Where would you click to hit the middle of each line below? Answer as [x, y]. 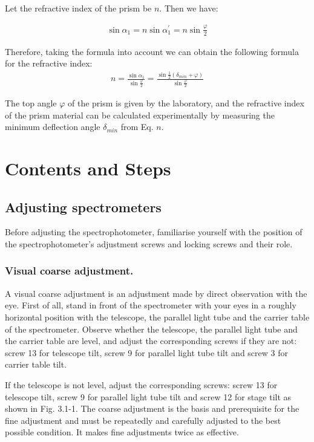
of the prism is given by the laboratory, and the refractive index [186, 103]
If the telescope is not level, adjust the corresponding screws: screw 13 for [141, 384]
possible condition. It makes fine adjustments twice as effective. [122, 432]
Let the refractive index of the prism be [78, 8]
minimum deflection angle [53, 127]
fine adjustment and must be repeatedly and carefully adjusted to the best [143, 420]
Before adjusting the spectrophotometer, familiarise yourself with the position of [154, 232]
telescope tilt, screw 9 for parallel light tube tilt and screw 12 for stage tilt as [148, 396]
